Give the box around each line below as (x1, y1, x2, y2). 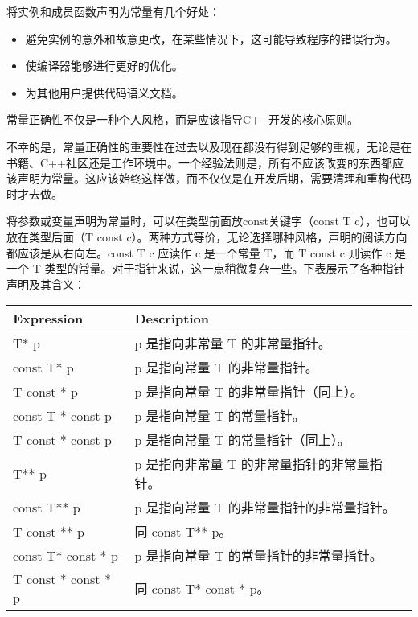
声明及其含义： (6, 275, 85, 292)
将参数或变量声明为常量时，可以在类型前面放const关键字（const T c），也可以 (6, 212, 411, 229)
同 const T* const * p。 (134, 579, 270, 598)
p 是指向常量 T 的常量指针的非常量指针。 (134, 546, 383, 566)
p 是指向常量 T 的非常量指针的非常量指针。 (134, 498, 395, 517)
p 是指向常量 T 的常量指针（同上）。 (134, 430, 350, 450)
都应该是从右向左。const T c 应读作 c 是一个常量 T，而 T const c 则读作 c (6, 244, 391, 261)
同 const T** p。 (134, 522, 232, 541)
